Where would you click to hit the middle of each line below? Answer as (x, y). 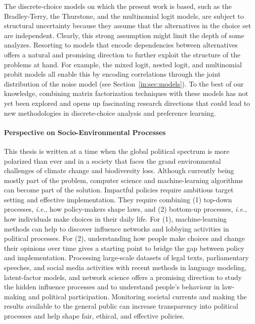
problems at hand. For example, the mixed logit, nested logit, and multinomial (123, 64)
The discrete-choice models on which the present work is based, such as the (118, 6)
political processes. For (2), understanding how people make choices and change (125, 238)
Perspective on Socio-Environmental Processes (85, 132)
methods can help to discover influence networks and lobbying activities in (117, 228)
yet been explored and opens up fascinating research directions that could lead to (127, 103)
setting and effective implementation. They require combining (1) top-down (118, 199)
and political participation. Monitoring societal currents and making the (138, 296)
